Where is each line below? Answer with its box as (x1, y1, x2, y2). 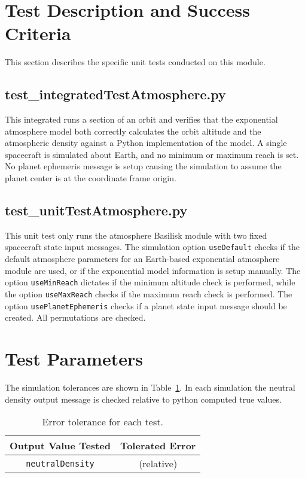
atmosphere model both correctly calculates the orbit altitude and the (5, 124, 261, 137)
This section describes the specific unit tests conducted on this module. (5, 56, 266, 68)
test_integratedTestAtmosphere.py (5, 85, 226, 103)
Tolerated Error (120, 439, 196, 453)
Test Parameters (5, 346, 143, 371)
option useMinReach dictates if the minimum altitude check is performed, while (5, 276, 295, 288)
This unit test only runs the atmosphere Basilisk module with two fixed (5, 229, 267, 241)
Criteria (5, 21, 71, 45)
